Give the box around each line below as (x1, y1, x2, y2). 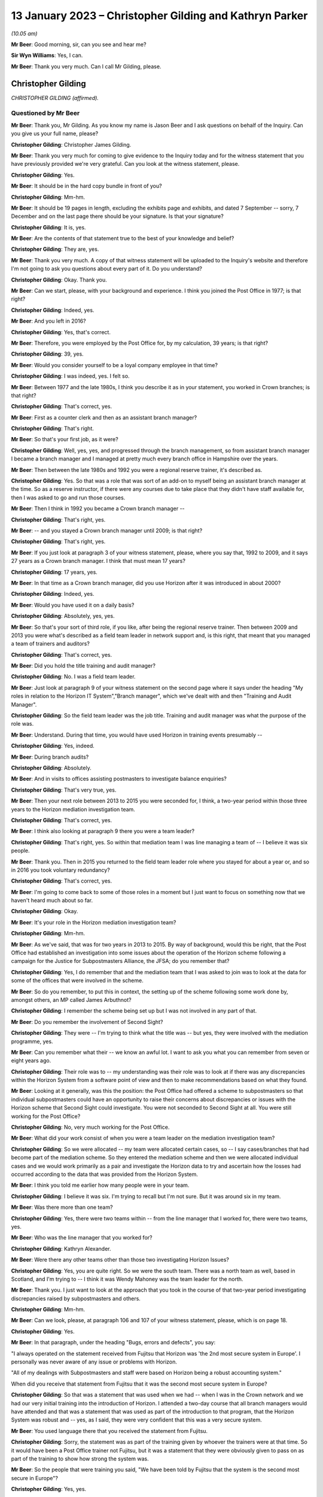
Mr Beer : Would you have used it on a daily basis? (11, 601, 135, 608)
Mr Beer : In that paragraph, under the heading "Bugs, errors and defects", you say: (11, 1339, 215, 1346)
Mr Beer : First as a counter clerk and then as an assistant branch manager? (11, 414, 197, 421)
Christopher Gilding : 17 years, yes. (11, 568, 98, 575)
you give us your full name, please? (11, 130, 99, 137)
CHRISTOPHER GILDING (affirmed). (11, 94, 99, 101)
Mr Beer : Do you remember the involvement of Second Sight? (11, 1018, 163, 1025)
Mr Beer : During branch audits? (11, 753, 89, 760)
